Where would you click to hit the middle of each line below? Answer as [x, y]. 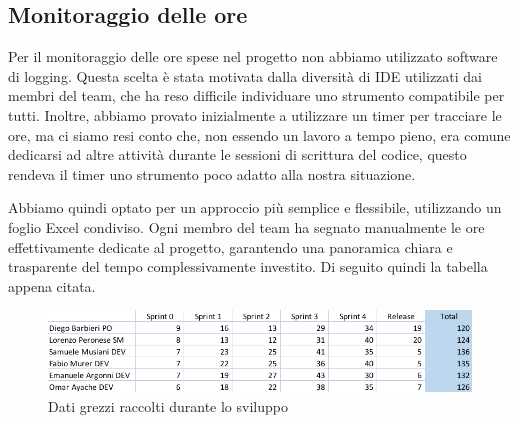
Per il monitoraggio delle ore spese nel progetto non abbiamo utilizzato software [253, 56]
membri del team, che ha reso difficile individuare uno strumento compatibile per [256, 95]
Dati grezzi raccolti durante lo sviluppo [168, 405]
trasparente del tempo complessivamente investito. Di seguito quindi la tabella [248, 266]
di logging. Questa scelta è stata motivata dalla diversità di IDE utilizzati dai [245, 75]
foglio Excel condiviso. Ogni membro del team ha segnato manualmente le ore [246, 226]
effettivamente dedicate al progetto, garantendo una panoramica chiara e [230, 246]
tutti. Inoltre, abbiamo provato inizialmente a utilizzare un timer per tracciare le [255, 114]
